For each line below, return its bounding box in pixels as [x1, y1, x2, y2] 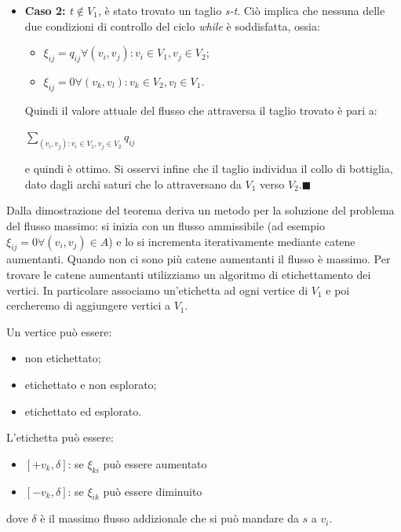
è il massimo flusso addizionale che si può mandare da [40, 510, 299, 526]
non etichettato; [24, 350, 101, 366]
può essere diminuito [103, 482, 202, 499]
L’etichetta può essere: [6, 429, 114, 446]
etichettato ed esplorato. [24, 402, 142, 419]
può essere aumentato [103, 455, 207, 471]
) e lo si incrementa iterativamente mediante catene [108, 233, 355, 249]
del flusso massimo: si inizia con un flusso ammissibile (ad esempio [6, 218, 325, 234]
